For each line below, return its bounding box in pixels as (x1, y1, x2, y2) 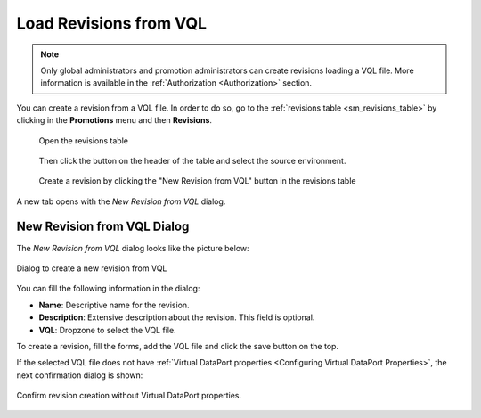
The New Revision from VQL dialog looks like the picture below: (16, 242, 249, 253)
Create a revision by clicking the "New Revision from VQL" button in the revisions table (38, 176, 356, 186)
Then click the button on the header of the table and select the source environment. (38, 155, 346, 166)
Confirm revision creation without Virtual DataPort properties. (16, 390, 242, 401)
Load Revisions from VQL (16, 13, 208, 33)
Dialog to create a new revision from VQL (16, 263, 167, 274)
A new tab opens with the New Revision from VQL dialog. (16, 196, 226, 207)
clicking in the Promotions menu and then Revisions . (16, 115, 213, 126)
